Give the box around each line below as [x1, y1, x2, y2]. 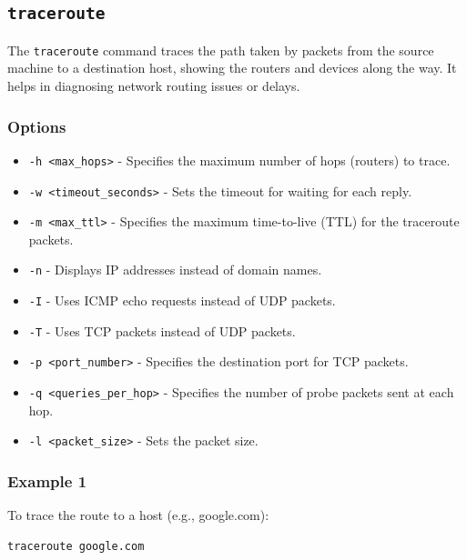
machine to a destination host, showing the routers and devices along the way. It [7, 58, 457, 77]
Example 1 [7, 469, 87, 492]
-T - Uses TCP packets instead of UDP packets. [28, 321, 296, 340]
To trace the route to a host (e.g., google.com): [7, 505, 269, 525]
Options [7, 115, 66, 137]
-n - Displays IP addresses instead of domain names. [28, 260, 322, 279]
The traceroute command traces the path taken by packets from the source [7, 40, 434, 59]
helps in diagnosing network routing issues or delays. [7, 76, 300, 95]
